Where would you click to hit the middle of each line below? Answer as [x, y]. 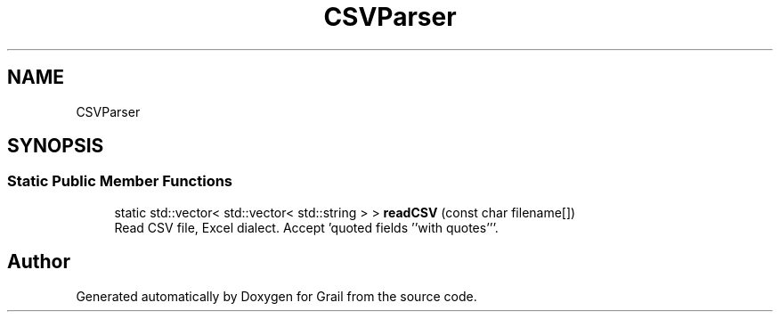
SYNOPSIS [56, 146]
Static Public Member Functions [120, 181]
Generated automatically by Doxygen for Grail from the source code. [276, 296]
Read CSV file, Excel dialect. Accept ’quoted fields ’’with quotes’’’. [306, 227]
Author [39, 262]
